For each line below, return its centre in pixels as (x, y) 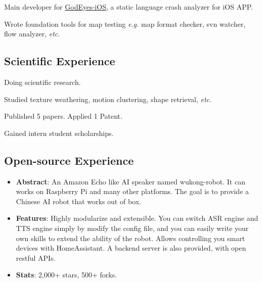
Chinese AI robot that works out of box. (78, 201)
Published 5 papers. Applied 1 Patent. (63, 116)
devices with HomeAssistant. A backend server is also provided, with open (131, 248)
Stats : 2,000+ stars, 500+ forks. (67, 275)
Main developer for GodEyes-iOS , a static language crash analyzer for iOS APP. (128, 7)
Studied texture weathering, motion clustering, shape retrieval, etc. (108, 99)
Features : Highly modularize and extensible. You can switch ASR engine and (137, 218)
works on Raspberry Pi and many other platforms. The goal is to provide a (133, 191)
